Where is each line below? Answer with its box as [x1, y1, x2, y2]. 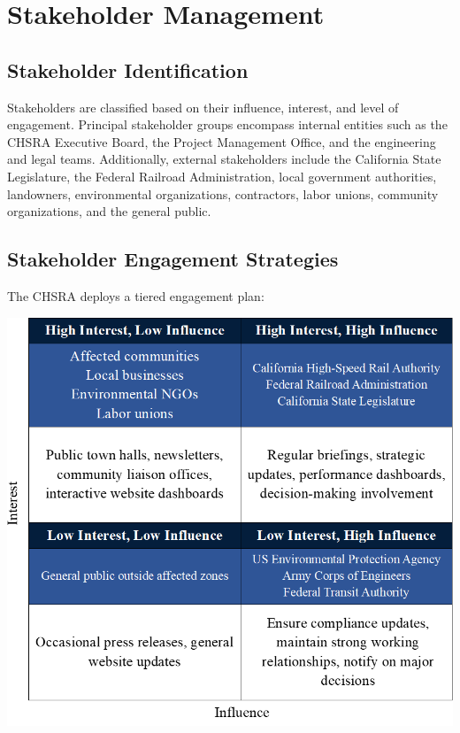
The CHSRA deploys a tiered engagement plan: [7, 286, 264, 305]
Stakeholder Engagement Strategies [7, 245, 339, 273]
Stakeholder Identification [7, 56, 249, 83]
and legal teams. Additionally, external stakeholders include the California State [7, 150, 441, 168]
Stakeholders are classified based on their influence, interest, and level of [7, 97, 399, 116]
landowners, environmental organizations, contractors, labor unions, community [7, 184, 439, 203]
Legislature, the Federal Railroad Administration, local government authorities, [7, 166, 437, 185]
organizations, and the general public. [7, 202, 211, 220]
